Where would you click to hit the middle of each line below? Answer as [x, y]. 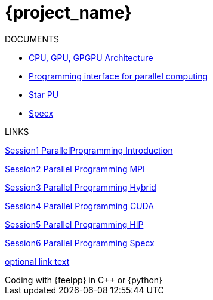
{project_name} [69, 13]
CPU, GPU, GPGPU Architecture [91, 57]
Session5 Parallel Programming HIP [74, 224]
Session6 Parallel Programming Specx [80, 243]
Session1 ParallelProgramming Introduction [89, 150]
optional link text [37, 261]
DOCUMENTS [32, 39]
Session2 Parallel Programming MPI [75, 169]
